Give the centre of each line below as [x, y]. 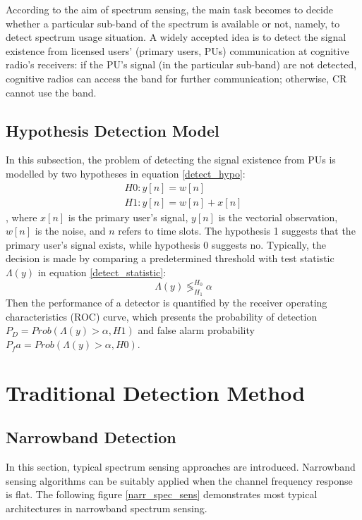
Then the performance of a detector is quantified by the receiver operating [167, 303]
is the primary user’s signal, [128, 217]
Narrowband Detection [91, 437]
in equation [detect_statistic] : [102, 272]
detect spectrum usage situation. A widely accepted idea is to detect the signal [176, 37]
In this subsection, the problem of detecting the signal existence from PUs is [171, 160]
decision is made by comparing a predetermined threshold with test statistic [170, 258]
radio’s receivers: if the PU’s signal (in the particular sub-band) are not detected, [181, 64]
